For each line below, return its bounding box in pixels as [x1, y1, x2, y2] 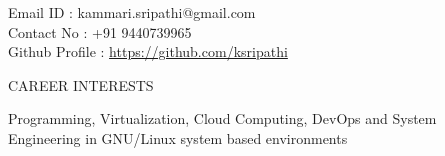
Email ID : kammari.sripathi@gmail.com [8, 2, 256, 22]
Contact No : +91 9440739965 [8, 21, 192, 42]
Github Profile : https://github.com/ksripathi [8, 41, 288, 62]
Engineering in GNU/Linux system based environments [8, 127, 348, 148]
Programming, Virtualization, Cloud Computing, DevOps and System [8, 108, 437, 129]
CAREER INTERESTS [8, 74, 154, 95]
